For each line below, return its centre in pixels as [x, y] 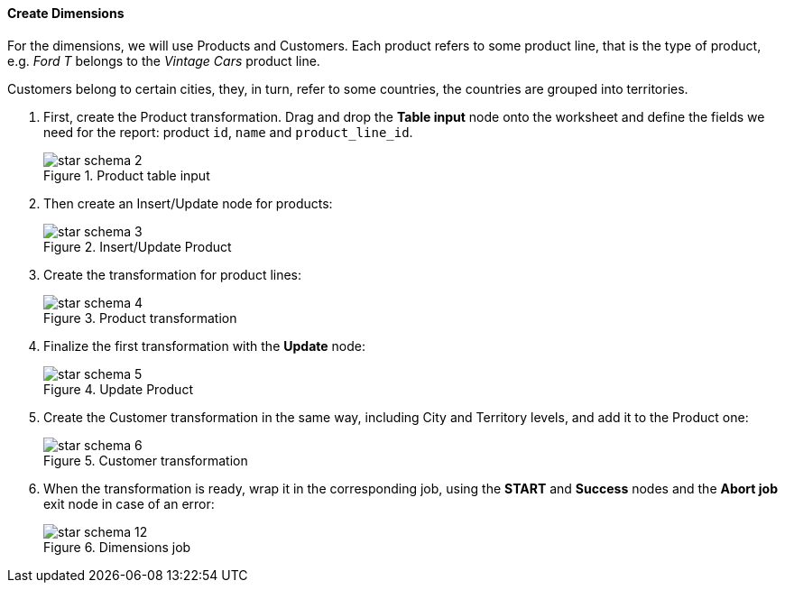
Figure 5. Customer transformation [146, 460]
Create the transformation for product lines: [173, 274]
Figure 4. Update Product [118, 389]
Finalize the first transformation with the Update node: [204, 346]
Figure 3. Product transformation [140, 318]
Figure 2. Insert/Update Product [138, 246]
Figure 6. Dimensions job [117, 547]
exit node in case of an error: [129, 503]
